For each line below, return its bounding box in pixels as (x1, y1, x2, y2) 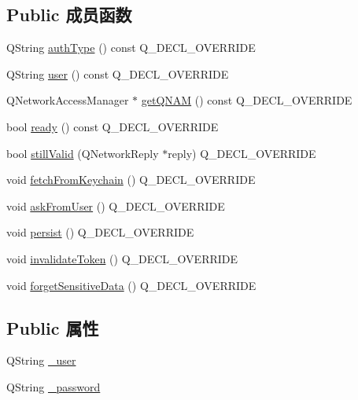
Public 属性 (6, 315, 99, 339)
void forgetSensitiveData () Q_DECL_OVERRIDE (6, 277, 257, 293)
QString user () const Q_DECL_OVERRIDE (6, 65, 229, 82)
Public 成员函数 (6, 2, 132, 27)
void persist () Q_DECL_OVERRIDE (6, 224, 194, 240)
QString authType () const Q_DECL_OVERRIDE (6, 39, 256, 56)
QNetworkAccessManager (6, 92, 129, 108)
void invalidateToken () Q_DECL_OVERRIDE (6, 250, 238, 266)
